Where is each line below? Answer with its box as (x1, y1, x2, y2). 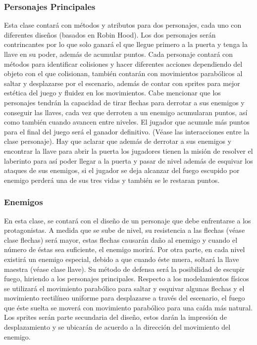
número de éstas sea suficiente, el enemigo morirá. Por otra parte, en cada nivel (4, 244, 245, 255)
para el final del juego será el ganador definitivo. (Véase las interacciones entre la (4, 126, 250, 136)
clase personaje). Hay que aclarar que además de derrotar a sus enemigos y (4, 136, 232, 146)
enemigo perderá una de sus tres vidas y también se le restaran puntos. (4, 174, 220, 185)
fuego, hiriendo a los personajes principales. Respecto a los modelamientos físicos (4, 273, 249, 284)
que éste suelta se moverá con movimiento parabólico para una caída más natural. (4, 302, 253, 312)
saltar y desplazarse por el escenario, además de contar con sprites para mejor (4, 78, 240, 88)
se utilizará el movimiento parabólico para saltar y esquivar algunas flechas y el (4, 283, 245, 293)
